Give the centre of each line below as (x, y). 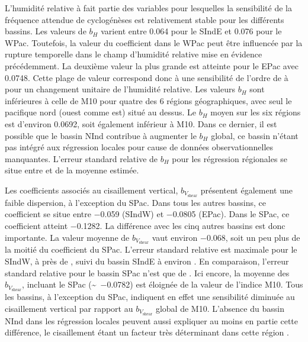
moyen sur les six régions (256, 112)
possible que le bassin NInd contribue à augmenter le (101, 135)
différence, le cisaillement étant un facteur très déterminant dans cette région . (147, 332)
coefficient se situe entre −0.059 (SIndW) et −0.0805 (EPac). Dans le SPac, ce (147, 214)
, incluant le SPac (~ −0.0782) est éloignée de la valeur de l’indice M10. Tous (163, 284)
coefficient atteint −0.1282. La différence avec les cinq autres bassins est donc (145, 225)
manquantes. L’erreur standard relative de (81, 158)
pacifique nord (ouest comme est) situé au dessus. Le (101, 112)
